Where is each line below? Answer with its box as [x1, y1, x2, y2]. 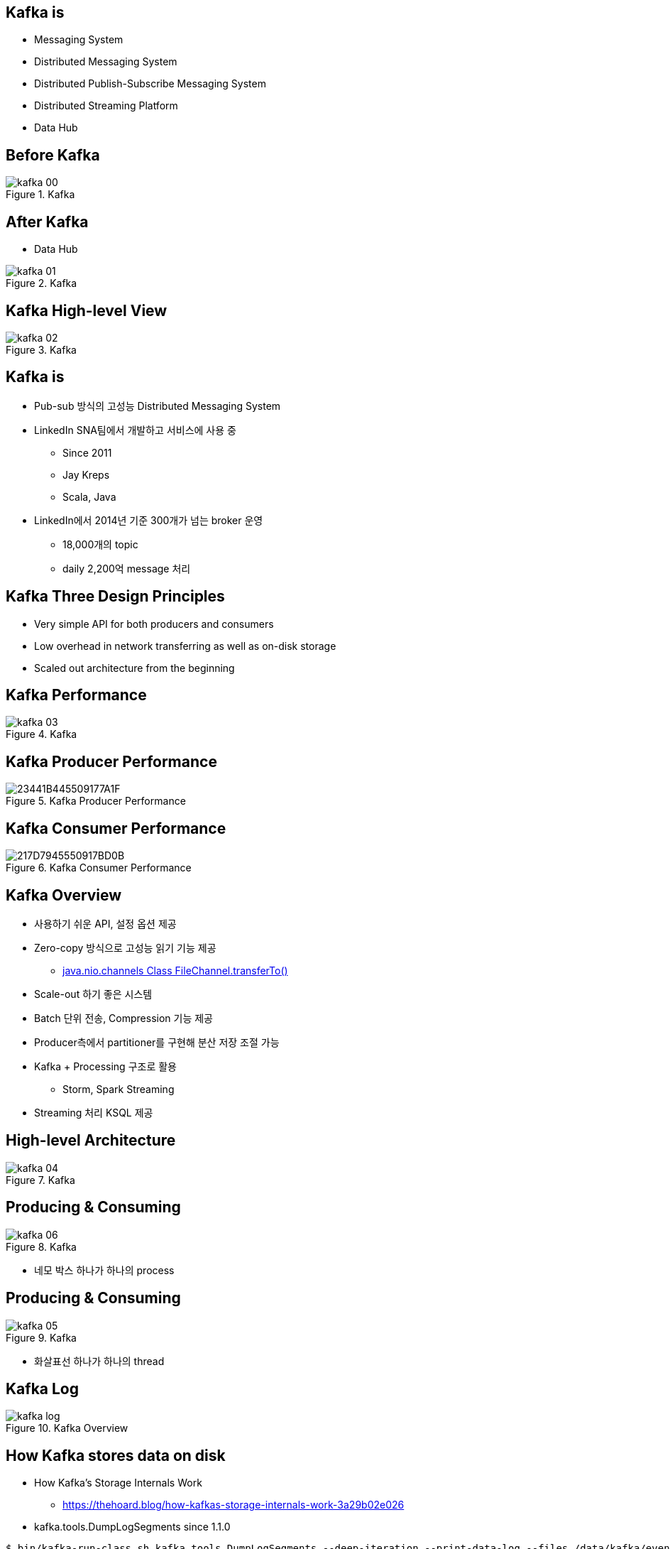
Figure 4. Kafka [6, 728, 77, 741]
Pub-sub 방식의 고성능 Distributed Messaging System [34, 399, 281, 412]
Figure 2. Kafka [6, 277, 77, 290]
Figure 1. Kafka [6, 188, 75, 201]
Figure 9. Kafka [6, 1331, 77, 1344]
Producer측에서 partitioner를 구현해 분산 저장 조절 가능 [34, 1036, 280, 1049]
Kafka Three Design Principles [6, 587, 225, 606]
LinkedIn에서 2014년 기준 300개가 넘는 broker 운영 [34, 513, 263, 526]
